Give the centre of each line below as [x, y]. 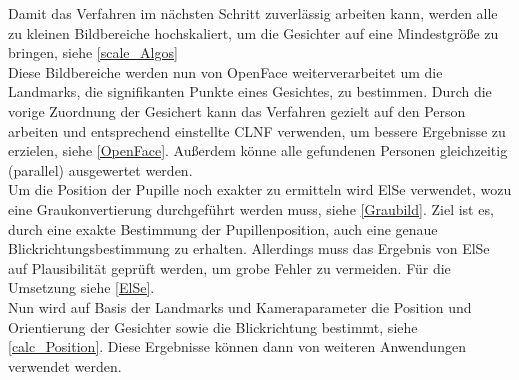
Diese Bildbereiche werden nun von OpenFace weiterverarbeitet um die [225, 71]
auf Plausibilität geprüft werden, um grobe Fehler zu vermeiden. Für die [229, 267]
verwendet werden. [65, 365]
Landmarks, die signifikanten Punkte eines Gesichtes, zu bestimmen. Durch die [250, 91]
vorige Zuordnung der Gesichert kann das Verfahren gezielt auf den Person [237, 110]
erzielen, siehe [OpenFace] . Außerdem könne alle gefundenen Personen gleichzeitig [258, 150]
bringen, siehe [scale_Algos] [93, 52]
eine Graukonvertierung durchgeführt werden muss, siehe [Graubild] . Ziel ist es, [251, 208]
